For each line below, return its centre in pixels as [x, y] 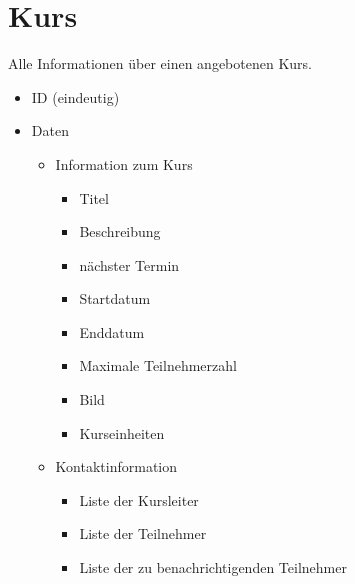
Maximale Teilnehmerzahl [158, 365]
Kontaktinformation [116, 466]
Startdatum [115, 298]
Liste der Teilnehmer [143, 533]
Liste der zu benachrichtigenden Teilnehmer [213, 567]
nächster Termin [129, 264]
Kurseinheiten [122, 432]
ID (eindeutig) [75, 96]
